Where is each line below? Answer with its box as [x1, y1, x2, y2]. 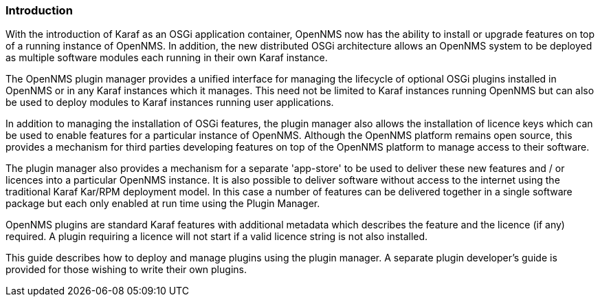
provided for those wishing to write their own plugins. [5, 263, 247, 276]
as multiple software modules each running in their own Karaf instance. [5, 52, 328, 64]
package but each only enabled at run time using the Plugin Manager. [5, 197, 320, 210]
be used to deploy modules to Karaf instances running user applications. [5, 96, 334, 109]
